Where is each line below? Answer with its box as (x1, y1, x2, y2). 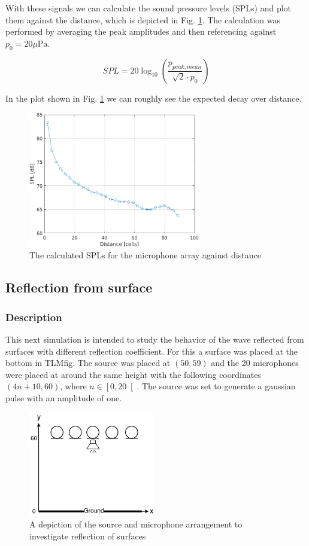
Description (5, 309, 62, 324)
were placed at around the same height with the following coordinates (5, 368, 261, 380)
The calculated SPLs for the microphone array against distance (29, 249, 261, 261)
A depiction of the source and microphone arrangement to (29, 518, 243, 530)
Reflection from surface (5, 278, 153, 297)
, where (60, 380, 87, 392)
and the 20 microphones (211, 356, 299, 369)
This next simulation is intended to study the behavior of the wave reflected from (5, 333, 304, 345)
